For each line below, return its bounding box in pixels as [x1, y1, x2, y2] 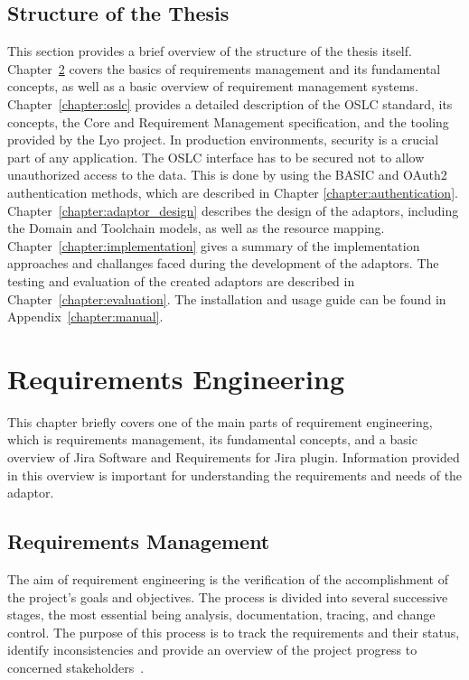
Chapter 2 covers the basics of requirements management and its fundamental [7, 59, 441, 78]
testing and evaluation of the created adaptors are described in [7, 271, 355, 290]
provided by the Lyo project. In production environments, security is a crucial [7, 130, 439, 149]
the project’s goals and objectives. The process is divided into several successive [7, 587, 448, 606]
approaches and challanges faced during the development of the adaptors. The [7, 254, 439, 273]
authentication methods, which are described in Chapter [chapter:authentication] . [7, 182, 458, 201]
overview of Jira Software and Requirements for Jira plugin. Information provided [7, 448, 460, 467]
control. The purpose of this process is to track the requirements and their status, [7, 622, 460, 641]
